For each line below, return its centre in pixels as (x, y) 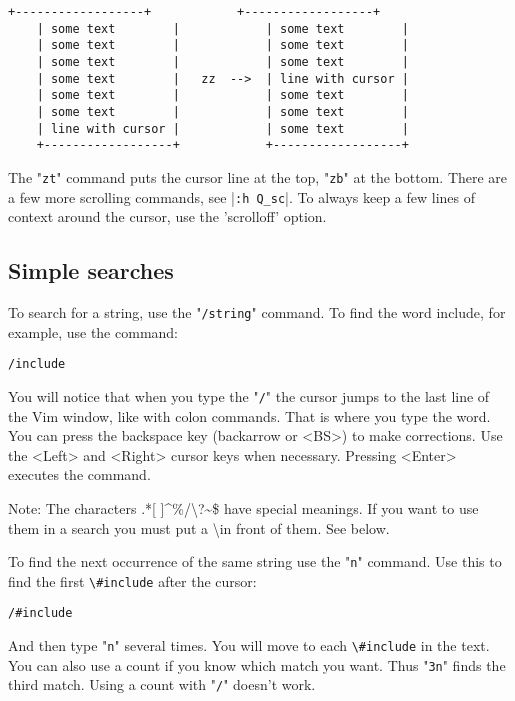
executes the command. (79, 474)
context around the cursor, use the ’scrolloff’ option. (167, 216)
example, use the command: (93, 331)
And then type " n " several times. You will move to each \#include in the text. (249, 645)
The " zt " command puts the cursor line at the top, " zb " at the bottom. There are (258, 176)
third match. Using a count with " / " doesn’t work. (162, 684)
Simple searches (91, 270)
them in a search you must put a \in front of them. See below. (199, 527)
